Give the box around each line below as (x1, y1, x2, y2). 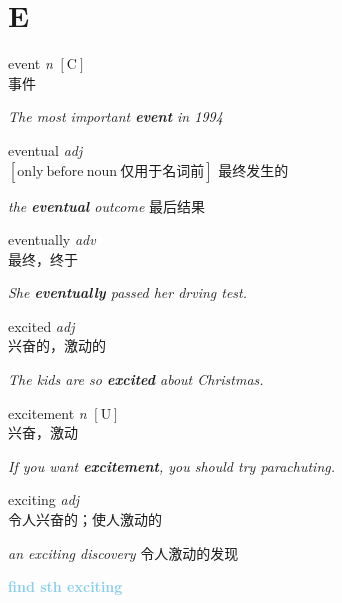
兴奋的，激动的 (8, 335, 106, 356)
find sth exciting (8, 576, 123, 597)
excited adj (8, 315, 75, 336)
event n (8, 53, 53, 74)
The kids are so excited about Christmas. (8, 369, 264, 390)
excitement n (8, 402, 87, 423)
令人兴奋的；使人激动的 (8, 509, 162, 530)
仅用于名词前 (120, 164, 205, 179)
